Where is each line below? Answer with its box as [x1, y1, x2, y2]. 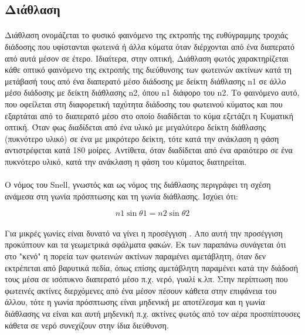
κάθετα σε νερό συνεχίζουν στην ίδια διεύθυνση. [5, 319, 169, 331]
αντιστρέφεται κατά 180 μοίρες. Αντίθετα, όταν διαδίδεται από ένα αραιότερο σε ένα [5, 144, 293, 156]
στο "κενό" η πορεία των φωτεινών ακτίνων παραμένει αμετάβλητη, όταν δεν [5, 250, 266, 262]
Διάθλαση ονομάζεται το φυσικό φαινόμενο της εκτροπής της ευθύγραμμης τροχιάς [5, 29, 288, 41]
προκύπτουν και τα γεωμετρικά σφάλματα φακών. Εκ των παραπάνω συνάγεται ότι [5, 238, 286, 251]
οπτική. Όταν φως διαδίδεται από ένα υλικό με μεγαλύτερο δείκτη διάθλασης [5, 121, 266, 133]
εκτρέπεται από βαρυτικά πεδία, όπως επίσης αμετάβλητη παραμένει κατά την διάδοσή [5, 261, 299, 273]
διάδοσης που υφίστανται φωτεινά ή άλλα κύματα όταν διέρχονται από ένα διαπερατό [5, 40, 294, 52]
